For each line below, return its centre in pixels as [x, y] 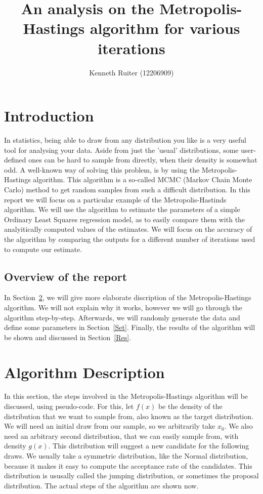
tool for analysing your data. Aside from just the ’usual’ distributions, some [121, 150]
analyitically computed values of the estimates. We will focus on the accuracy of [128, 229]
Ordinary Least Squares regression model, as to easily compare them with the [125, 219]
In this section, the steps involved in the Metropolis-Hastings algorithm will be [126, 396]
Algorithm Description [84, 372]
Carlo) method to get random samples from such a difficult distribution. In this [127, 189]
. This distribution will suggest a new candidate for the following [149, 446]
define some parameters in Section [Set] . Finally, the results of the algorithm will [130, 327]
